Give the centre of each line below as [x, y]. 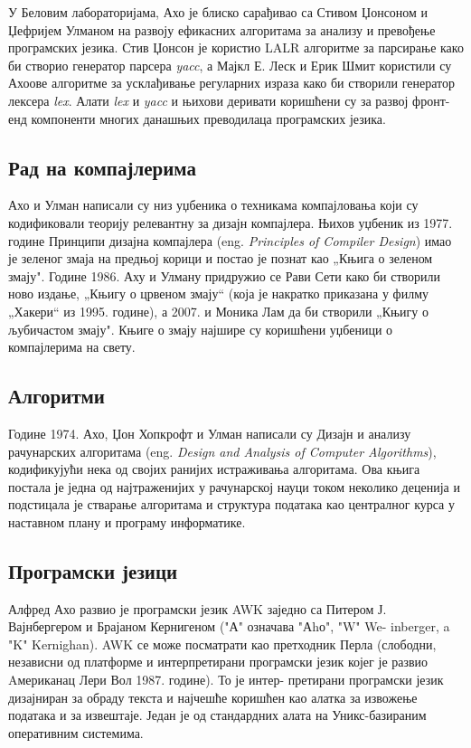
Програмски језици [93, 570]
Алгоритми [57, 396]
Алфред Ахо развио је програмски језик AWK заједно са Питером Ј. [198, 608]
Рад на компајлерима [102, 167]
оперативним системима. [76, 732]
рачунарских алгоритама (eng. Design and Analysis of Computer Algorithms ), [222, 451]
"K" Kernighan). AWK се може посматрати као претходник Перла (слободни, [222, 644]
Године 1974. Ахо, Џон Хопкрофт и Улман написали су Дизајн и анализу [210, 433]
